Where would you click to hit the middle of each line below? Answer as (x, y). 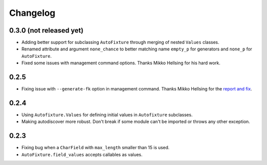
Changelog (32, 13)
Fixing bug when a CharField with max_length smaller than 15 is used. (96, 148)
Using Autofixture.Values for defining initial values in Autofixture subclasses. (107, 115)
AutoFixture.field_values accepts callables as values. (82, 154)
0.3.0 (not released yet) (46, 30)
